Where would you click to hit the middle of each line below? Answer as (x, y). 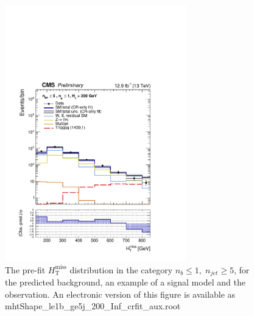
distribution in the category (121, 269)
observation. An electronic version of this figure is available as (120, 294)
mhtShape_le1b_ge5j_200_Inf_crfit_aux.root (93, 306)
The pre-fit (25, 269)
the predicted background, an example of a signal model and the (125, 282)
